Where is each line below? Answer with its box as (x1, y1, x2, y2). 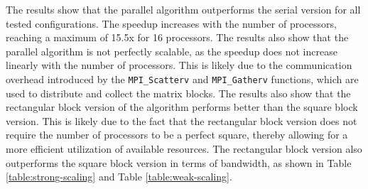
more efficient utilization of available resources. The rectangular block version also (6, 141, 362, 156)
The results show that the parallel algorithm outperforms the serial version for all (6, 2, 361, 16)
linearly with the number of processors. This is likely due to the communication (6, 58, 352, 72)
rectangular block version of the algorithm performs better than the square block (6, 99, 358, 114)
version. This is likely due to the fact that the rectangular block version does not (6, 113, 357, 128)
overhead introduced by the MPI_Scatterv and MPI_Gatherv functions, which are (6, 71, 359, 86)
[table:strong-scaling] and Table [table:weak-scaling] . (6, 169, 232, 184)
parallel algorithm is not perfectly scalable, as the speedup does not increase (6, 43, 337, 58)
